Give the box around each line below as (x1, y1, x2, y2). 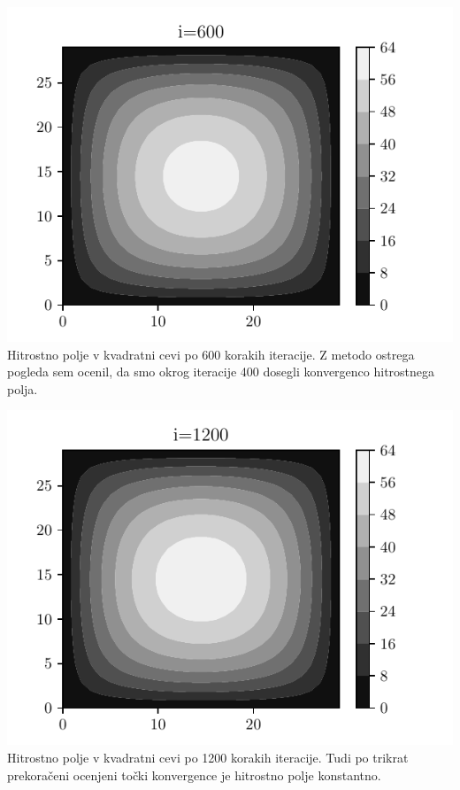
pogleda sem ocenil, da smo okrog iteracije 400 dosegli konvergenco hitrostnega (7, 362, 435, 381)
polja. (7, 379, 38, 398)
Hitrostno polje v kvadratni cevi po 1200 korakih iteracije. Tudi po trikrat (7, 747, 409, 766)
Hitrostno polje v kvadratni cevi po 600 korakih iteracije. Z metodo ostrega (7, 345, 415, 363)
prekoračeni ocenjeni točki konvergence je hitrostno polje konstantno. (7, 765, 381, 784)
